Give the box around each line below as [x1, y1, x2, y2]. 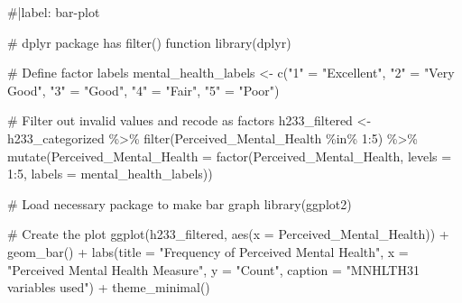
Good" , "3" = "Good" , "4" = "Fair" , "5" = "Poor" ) [7, 80, 280, 99]
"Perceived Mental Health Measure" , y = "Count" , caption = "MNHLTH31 [7, 260, 420, 279]
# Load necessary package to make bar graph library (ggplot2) [7, 194, 352, 213]
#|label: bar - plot [7, 3, 100, 21]
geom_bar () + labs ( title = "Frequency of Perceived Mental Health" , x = [7, 242, 409, 261]
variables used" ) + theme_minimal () [7, 278, 210, 297]
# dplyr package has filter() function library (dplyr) [7, 32, 291, 51]
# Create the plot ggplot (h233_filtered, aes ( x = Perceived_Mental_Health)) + [7, 225, 449, 243]
